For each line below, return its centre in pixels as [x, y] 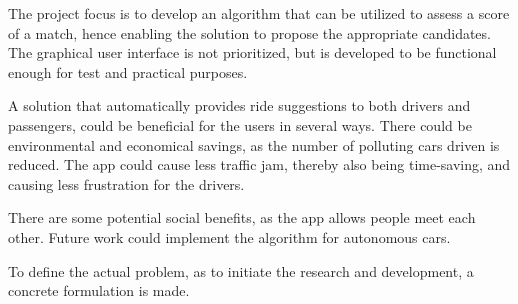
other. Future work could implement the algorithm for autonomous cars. [229, 236]
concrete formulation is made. [99, 290]
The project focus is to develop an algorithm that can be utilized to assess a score [259, 13]
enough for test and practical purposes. [128, 71]
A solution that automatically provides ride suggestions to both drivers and [239, 105]
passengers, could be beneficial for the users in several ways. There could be [240, 124]
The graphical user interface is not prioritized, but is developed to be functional [252, 52]
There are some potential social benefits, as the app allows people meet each [242, 217]
